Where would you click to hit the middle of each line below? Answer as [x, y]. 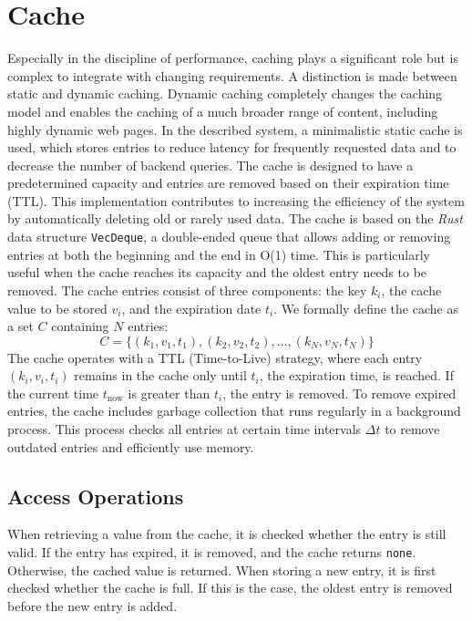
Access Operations [96, 496]
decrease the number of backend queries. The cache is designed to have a [210, 165]
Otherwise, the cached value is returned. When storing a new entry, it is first [222, 569]
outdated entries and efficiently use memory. [131, 446]
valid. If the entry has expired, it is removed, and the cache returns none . [212, 552]
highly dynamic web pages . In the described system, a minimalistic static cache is [235, 129]
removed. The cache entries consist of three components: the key [187, 290]
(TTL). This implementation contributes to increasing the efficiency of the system [236, 200]
